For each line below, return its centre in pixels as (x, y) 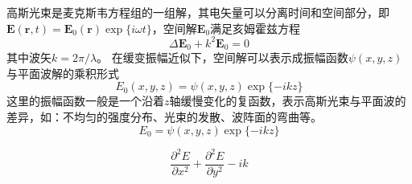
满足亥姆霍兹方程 (255, 28)
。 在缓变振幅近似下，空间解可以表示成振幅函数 (222, 57)
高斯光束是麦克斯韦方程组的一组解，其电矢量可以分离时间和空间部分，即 (198, 12)
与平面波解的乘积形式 (63, 73)
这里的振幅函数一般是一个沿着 (85, 101)
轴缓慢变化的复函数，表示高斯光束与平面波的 (288, 101)
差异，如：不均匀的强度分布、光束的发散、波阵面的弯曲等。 (164, 116)
